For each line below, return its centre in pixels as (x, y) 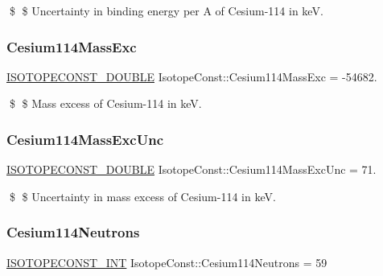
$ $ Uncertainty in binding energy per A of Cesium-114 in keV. (166, 10)
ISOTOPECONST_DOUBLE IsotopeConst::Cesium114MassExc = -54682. (192, 76)
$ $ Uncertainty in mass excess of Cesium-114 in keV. (142, 196)
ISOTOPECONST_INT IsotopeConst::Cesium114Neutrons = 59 (167, 262)
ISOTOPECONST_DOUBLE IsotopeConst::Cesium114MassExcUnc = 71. (191, 169)
